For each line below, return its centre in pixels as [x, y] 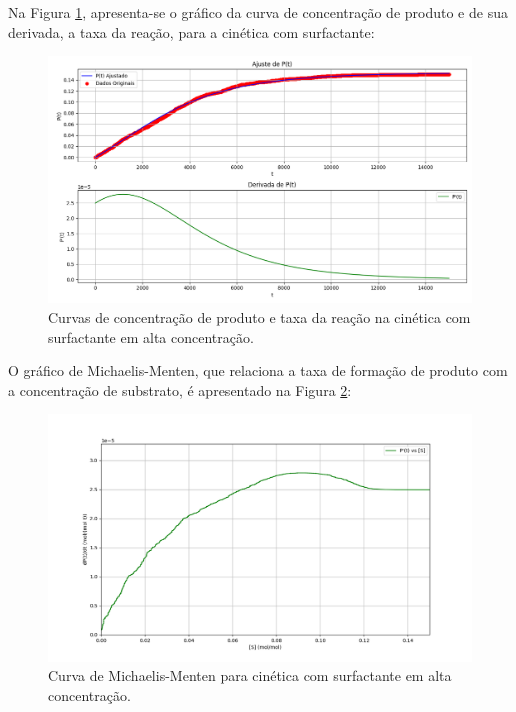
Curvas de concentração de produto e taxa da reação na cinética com [259, 316]
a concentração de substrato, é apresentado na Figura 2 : [180, 389]
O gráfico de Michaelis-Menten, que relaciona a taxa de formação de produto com [258, 370]
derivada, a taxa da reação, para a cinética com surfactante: [191, 31]
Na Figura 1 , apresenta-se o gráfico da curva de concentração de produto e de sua [258, 12]
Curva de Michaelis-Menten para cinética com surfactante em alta [250, 675]
